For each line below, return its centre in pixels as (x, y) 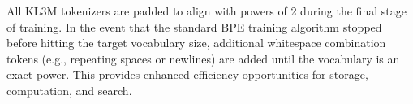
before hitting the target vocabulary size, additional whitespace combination (196, 43)
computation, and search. (69, 90)
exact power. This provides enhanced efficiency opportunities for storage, (187, 74)
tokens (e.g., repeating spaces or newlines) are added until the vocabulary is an (203, 58)
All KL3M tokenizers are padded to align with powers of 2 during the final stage (206, 11)
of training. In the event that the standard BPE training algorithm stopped (194, 26)
